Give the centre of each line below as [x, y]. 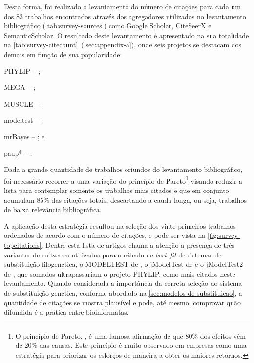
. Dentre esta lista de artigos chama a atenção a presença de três [138, 245]
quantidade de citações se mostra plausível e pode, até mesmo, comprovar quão [123, 302]
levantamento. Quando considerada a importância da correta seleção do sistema [123, 283]
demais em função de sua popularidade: [63, 54]
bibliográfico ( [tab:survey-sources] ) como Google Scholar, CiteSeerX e [108, 26]
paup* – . [18, 153]
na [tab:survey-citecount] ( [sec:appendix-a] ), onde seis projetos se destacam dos [123, 45]
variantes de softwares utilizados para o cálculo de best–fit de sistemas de [113, 254]
